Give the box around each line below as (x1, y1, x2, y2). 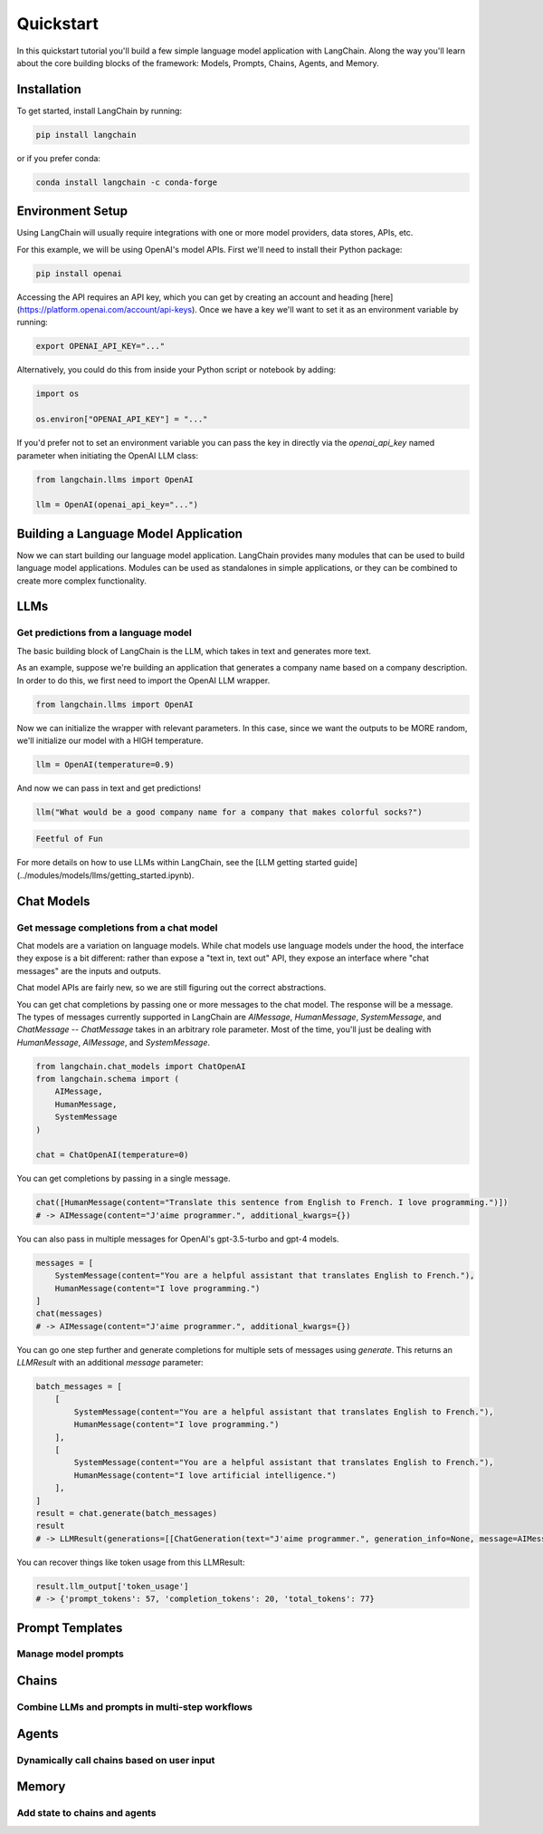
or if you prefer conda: (16, 152, 101, 163)
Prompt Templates (16, 1620, 123, 1636)
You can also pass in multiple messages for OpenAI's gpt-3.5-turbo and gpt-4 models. (16, 1233, 339, 1244)
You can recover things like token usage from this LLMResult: (16, 1557, 245, 1568)
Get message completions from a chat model (16, 921, 218, 933)
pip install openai (35, 268, 122, 278)
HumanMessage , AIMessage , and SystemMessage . (16, 1037, 211, 1047)
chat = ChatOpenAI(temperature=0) (35, 1150, 189, 1160)
